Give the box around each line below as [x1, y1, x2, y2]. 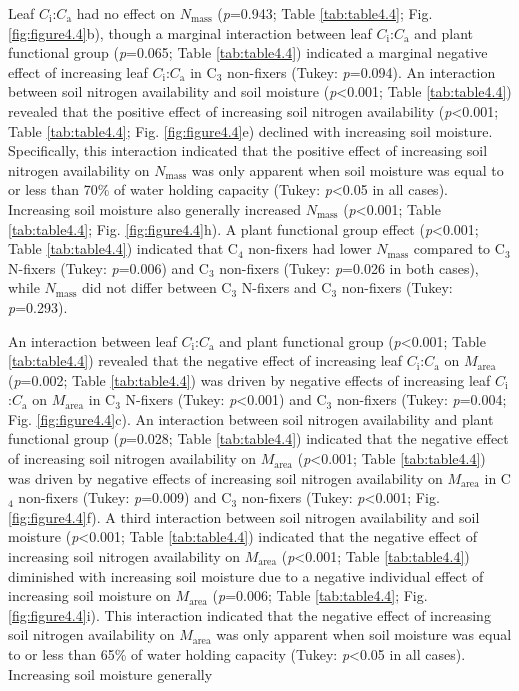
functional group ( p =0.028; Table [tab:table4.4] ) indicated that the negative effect [8, 428, 509, 449]
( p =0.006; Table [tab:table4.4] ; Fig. [212, 585, 428, 606]
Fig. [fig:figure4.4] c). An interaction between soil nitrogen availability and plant [8, 408, 494, 429]
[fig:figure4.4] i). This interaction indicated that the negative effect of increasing [8, 604, 491, 625]
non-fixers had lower [248, 238, 372, 259]
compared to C [413, 238, 505, 259]
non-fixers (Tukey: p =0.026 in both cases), [219, 257, 479, 278]
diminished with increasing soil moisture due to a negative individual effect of [8, 565, 484, 586]
